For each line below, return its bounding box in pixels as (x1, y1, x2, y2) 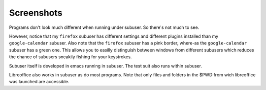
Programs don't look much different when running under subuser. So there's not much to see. (9, 24, 199, 30)
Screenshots (9, 7, 63, 18)
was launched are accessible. (9, 79, 69, 85)
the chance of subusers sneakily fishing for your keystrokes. (9, 54, 132, 60)
